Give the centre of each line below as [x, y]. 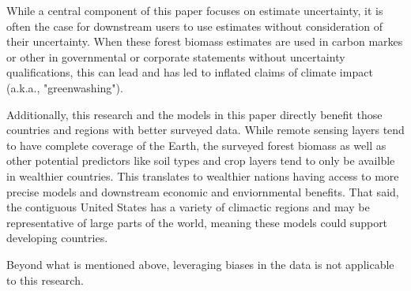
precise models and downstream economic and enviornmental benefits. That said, [203, 191]
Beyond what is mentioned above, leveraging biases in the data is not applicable [200, 264]
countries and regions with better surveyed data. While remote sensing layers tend [205, 130]
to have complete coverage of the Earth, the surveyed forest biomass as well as [196, 145]
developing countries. [57, 238]
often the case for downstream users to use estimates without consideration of [194, 26]
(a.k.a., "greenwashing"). [65, 87]
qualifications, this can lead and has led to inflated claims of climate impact [190, 72]
